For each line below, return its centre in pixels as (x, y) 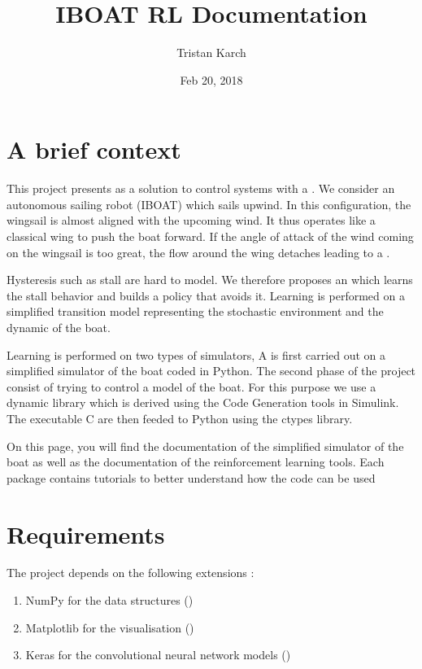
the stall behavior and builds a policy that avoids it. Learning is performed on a (206, 295)
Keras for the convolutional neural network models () (158, 655)
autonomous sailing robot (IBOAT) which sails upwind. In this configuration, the (209, 204)
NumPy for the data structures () (109, 600)
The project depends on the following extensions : (131, 573)
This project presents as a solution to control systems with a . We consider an (201, 188)
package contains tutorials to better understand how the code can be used (191, 477)
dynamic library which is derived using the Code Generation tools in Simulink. (203, 402)
